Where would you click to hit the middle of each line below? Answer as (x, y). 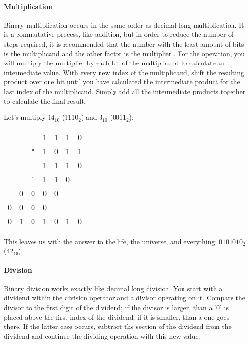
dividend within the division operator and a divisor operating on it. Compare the (125, 298)
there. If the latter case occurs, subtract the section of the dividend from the (118, 326)
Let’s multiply (25, 117)
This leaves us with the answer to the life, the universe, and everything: (110, 241)
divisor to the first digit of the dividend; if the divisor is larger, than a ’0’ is (116, 307)
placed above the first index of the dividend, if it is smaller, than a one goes (117, 317)
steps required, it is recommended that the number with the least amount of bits (124, 43)
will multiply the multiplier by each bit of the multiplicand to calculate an (115, 63)
